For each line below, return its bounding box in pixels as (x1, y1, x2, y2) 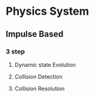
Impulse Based (6, 29, 64, 39)
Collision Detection (14, 72, 63, 80)
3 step (6, 47, 25, 56)
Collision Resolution (14, 85, 65, 92)
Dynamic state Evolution (14, 61, 76, 68)
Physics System (6, 4, 89, 18)
